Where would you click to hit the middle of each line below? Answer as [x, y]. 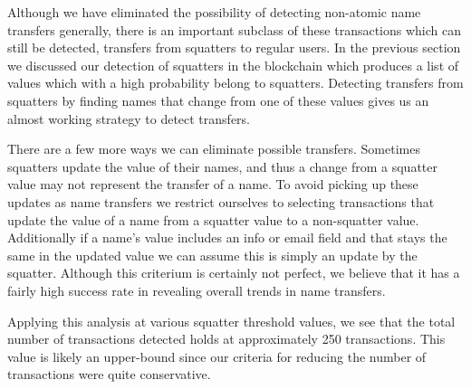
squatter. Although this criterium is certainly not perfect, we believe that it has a [234, 273]
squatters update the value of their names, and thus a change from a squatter [222, 166]
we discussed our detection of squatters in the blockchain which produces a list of [233, 65]
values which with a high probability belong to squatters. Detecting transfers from [235, 83]
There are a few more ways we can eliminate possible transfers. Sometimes [214, 149]
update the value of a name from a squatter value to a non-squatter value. [213, 219]
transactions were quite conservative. [109, 374]
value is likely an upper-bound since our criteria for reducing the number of [217, 356]
